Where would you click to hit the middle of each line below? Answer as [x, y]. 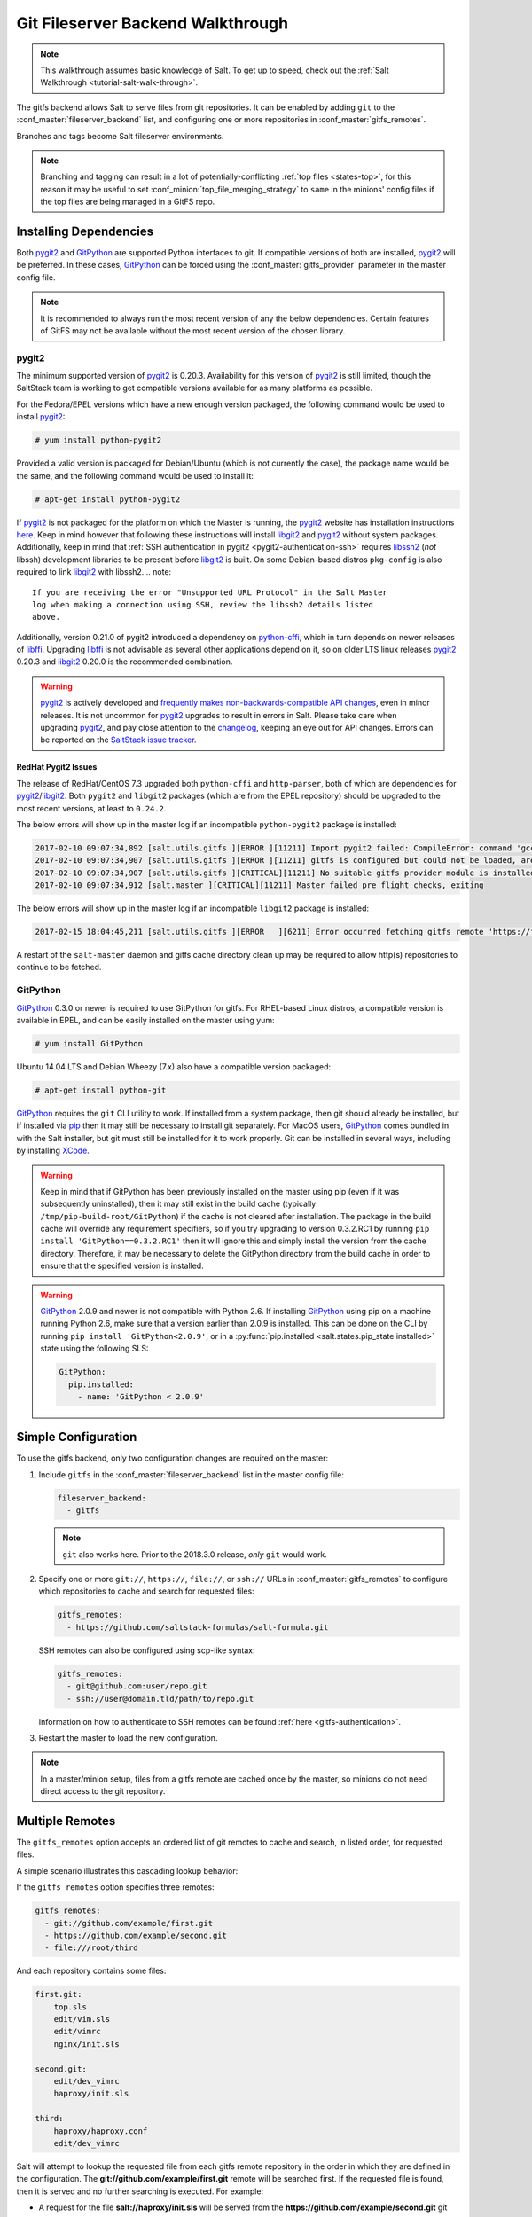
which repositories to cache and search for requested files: [146, 1591]
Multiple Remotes [66, 1821]
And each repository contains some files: [91, 1971]
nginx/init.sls [86, 2044]
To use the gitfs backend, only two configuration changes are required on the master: [172, 1458]
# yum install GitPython [89, 1043]
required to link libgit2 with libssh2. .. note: [94, 572]
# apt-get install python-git [101, 1090]
